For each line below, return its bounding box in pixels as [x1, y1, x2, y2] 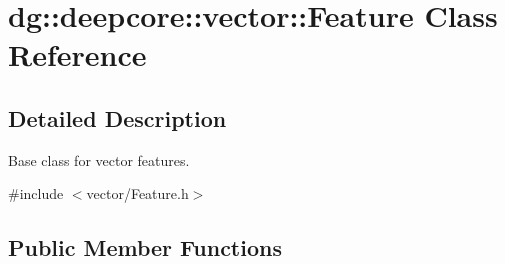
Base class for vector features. [8, 149, 190, 170]
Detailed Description [8, 102, 227, 133]
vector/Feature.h [86, 183, 189, 204]
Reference [8, 34, 147, 75]
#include [8, 183, 64, 204]
